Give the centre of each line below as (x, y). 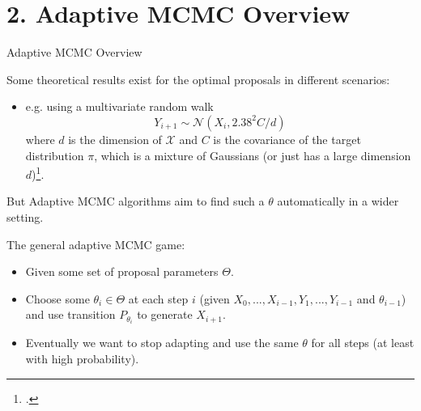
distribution (55, 155)
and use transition (70, 314)
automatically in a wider (338, 201)
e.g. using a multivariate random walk (119, 106)
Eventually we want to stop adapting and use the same (162, 343)
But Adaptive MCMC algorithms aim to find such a (136, 201)
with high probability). (82, 358)
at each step (158, 298)
